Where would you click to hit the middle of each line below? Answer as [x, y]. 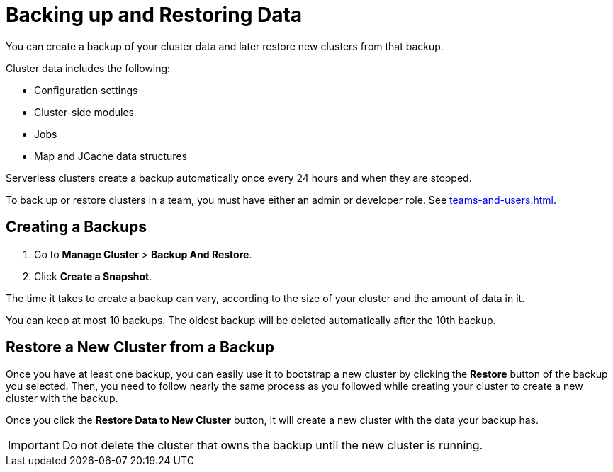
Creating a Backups [77, 227]
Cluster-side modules [84, 112]
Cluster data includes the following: [88, 68]
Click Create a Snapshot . [93, 276]
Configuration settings [86, 90]
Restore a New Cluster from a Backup [140, 347]
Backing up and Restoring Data [154, 15]
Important [34, 445]
